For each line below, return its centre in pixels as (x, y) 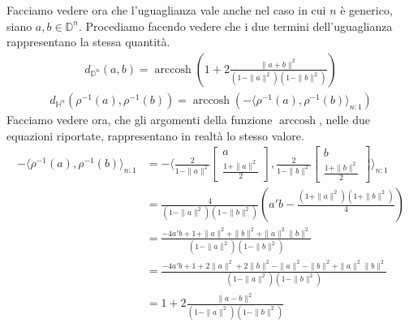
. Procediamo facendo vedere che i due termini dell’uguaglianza (236, 26)
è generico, (366, 10)
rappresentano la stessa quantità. (88, 42)
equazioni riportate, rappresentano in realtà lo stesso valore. (155, 135)
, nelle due (344, 120)
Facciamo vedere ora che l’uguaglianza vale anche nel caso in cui (166, 10)
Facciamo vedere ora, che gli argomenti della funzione (140, 120)
